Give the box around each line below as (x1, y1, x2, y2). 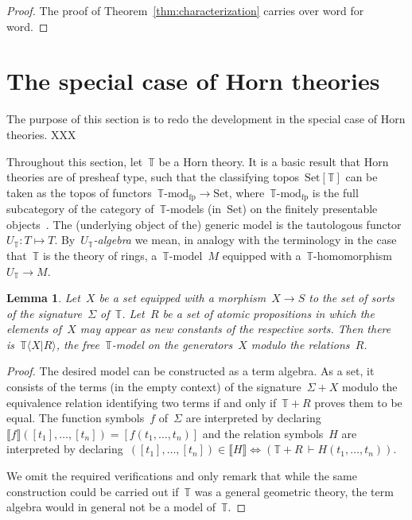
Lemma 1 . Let (6, 289, 80, 306)
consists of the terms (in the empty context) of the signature (6, 378, 301, 395)
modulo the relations (251, 336, 350, 352)
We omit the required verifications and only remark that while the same (6, 468, 357, 484)
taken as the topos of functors (6, 184, 152, 200)
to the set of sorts (309, 289, 395, 306)
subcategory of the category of (6, 200, 154, 217)
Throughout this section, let (6, 153, 143, 169)
